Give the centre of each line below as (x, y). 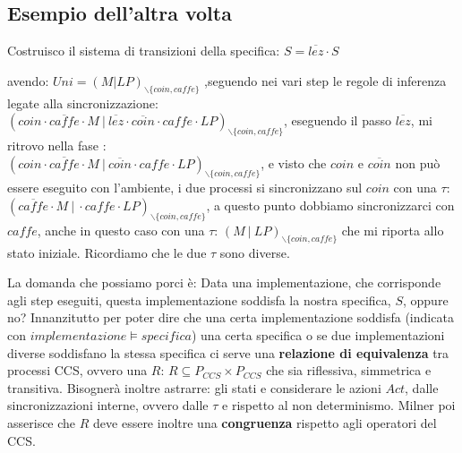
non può (418, 162)
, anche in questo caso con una (121, 230)
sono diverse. (255, 252)
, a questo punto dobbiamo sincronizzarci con (330, 205)
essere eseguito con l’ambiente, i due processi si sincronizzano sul (185, 188)
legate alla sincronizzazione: (83, 103)
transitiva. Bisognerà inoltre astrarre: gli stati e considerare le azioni (194, 387)
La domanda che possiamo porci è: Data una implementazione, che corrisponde (224, 282)
